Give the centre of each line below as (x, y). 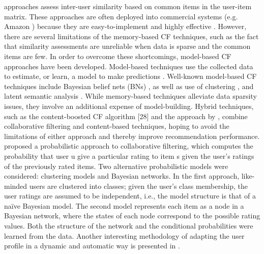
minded (16, 186)
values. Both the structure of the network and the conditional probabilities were (129, 226)
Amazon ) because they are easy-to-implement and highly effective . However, (125, 26)
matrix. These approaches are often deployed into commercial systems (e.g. (121, 16)
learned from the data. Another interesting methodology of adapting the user (124, 235)
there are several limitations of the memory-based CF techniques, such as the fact (131, 36)
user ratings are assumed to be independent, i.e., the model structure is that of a (130, 196)
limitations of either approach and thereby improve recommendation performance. (132, 136)
